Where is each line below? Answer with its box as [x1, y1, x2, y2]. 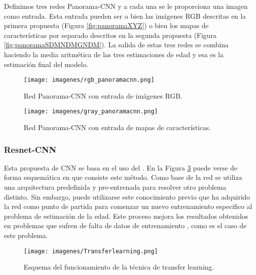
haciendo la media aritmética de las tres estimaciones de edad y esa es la [4, 49, 223, 59]
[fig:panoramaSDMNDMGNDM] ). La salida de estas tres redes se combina [4, 39, 229, 50]
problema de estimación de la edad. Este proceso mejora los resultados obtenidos [4, 210, 248, 221]
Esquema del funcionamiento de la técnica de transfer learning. [24, 262, 214, 272]
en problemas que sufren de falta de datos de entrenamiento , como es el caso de [4, 220, 247, 231]
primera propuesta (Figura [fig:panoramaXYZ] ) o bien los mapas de [4, 20, 209, 31]
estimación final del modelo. [4, 59, 88, 69]
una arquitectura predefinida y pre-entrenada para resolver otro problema [4, 182, 226, 192]
